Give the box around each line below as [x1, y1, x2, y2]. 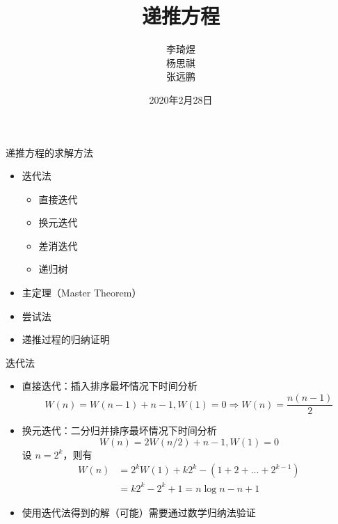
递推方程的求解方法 [6, 145, 93, 159]
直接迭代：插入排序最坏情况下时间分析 [22, 379, 198, 393]
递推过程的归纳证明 [22, 332, 110, 347]
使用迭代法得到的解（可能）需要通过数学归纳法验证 [22, 505, 256, 519]
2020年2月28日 [149, 92, 213, 106]
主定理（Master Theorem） [22, 285, 142, 300]
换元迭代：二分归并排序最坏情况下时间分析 [22, 423, 217, 438]
